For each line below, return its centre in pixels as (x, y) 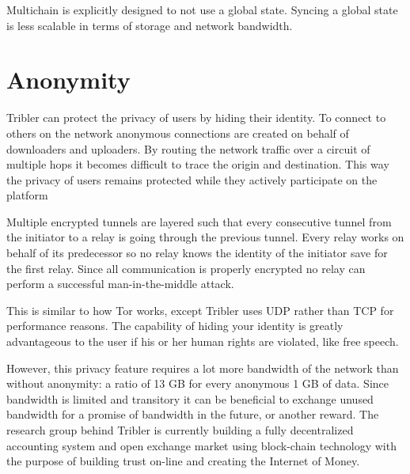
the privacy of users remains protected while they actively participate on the (192, 179)
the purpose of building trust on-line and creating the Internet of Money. (183, 461)
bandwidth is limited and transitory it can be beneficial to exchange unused (190, 398)
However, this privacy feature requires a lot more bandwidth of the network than (203, 368)
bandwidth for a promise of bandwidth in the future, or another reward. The (193, 414)
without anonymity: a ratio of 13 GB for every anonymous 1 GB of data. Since (198, 383)
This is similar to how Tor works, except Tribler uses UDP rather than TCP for (200, 310)
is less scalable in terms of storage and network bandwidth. (150, 25)
